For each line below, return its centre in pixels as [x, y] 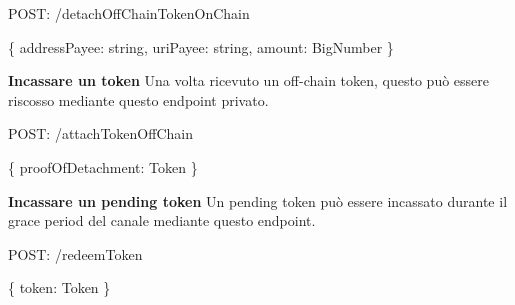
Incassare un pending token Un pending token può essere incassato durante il [258, 200]
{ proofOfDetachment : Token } [103, 166]
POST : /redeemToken [75, 253]
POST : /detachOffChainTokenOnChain [129, 13]
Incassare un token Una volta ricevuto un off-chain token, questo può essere [249, 80]
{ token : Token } [59, 287]
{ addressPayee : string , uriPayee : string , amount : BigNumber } [201, 46]
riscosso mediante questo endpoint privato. [138, 99]
